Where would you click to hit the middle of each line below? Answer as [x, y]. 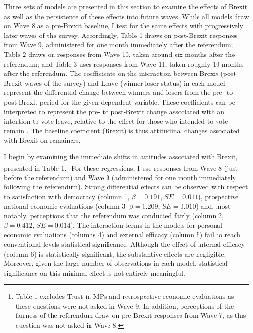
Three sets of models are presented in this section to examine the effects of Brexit [126, 6]
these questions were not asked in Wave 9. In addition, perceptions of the [125, 305]
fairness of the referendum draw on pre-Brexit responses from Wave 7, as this [131, 315]
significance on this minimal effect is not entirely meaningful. [95, 272]
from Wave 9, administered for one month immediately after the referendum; [118, 45]
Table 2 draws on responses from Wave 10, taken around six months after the [119, 54]
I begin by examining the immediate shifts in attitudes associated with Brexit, [121, 156]
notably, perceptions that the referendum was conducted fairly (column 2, [114, 215]
